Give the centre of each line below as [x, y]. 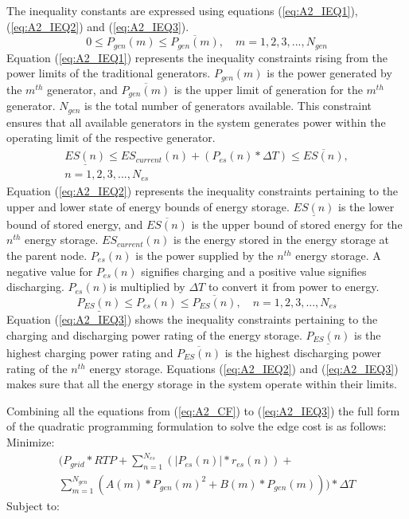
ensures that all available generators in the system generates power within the [196, 122]
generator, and [82, 89]
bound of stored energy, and [75, 224]
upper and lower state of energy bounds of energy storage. [148, 206]
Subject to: [33, 505]
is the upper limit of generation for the [268, 89]
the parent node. [47, 255]
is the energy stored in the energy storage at [282, 240]
